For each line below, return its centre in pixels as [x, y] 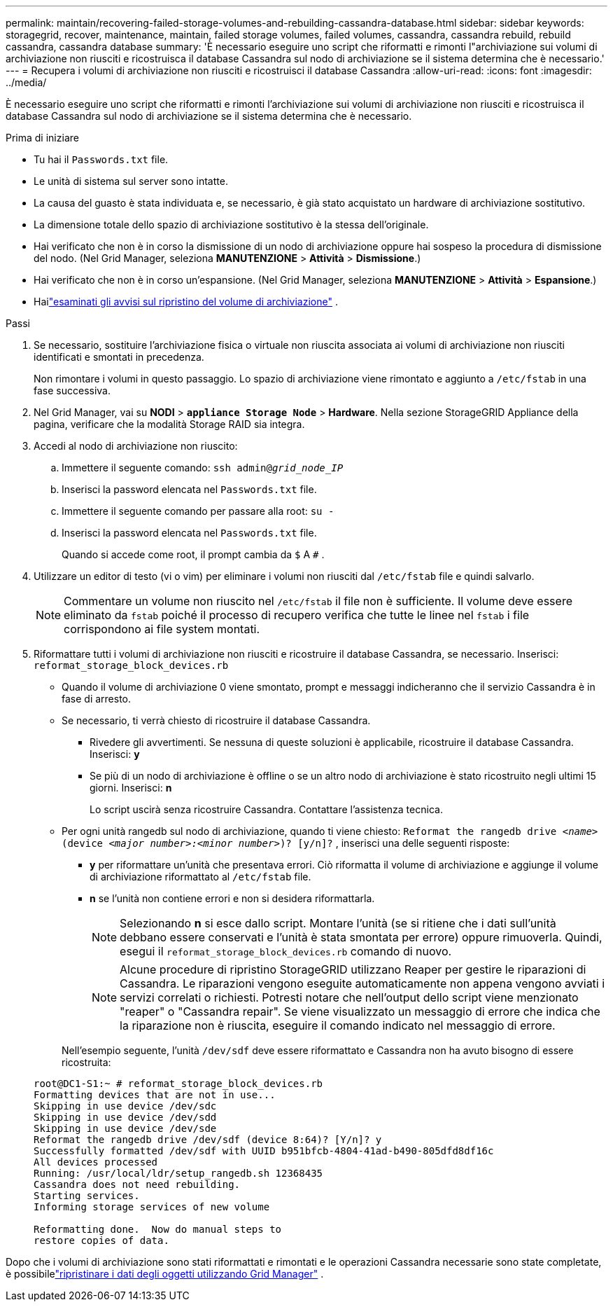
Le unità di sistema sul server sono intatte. [131, 181]
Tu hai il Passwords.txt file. [101, 159]
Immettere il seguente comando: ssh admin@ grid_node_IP [203, 468]
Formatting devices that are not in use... [155, 1095]
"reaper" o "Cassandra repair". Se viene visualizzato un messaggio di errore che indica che [360, 1011]
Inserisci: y [115, 754]
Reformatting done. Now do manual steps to [158, 1229]
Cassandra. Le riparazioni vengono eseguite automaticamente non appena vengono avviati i [362, 983]
